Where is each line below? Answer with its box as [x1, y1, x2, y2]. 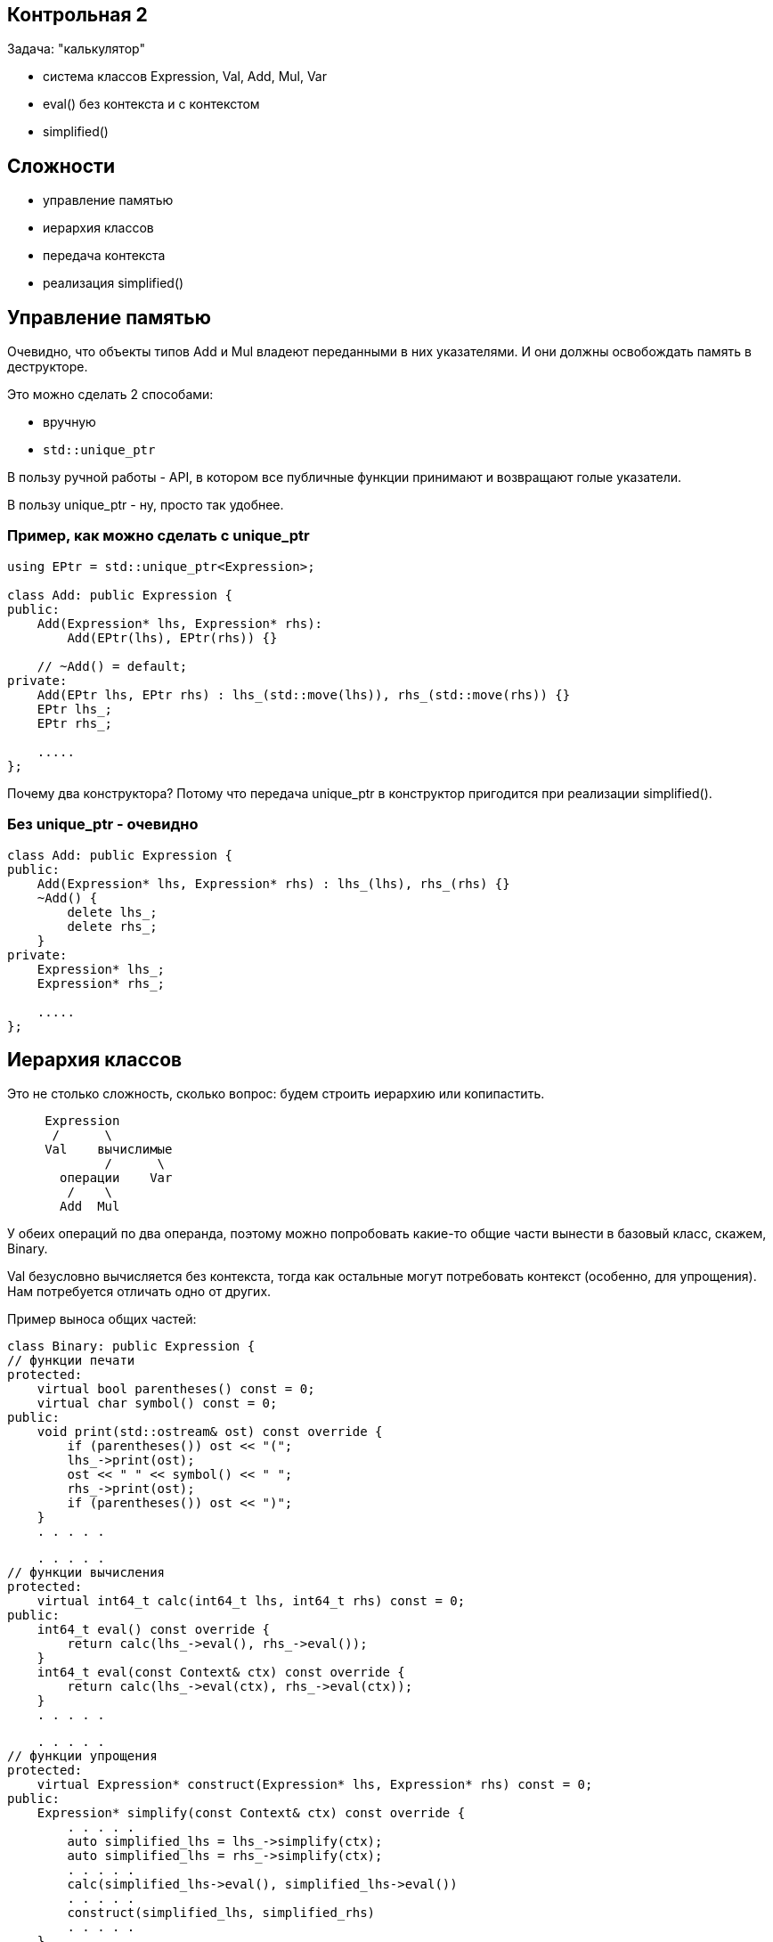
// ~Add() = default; [37, 658, 188, 673]
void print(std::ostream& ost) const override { [37, 1424, 383, 1440]
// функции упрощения [7, 1749, 158, 1764]
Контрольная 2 [7, 4, 148, 26]
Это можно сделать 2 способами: [7, 387, 214, 403]
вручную [43, 414, 96, 430]
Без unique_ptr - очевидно [7, 815, 199, 834]
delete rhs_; [67, 918, 158, 934]
